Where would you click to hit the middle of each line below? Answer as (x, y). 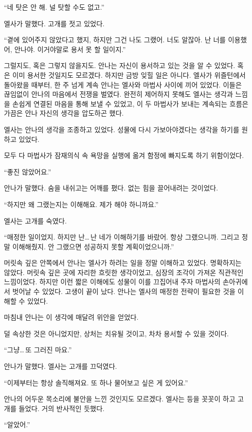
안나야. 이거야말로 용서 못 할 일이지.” (70, 49)
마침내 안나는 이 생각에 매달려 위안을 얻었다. (71, 317)
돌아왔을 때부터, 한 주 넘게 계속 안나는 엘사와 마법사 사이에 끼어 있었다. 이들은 (123, 84)
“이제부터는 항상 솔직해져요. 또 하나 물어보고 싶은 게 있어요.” (96, 382)
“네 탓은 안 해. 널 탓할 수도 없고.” (54, 7)
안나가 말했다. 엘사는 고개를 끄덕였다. (61, 366)
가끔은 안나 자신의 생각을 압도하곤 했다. (64, 113)
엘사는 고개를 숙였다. (36, 220)
